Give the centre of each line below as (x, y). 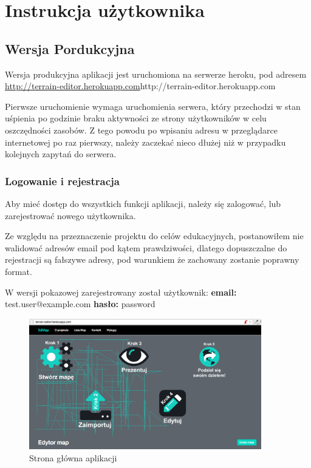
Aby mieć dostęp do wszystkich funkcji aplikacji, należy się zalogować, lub (143, 203)
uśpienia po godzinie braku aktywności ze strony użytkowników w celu (136, 118)
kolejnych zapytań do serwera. (61, 154)
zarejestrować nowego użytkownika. (70, 215)
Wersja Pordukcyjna (70, 48)
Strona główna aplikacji (73, 458)
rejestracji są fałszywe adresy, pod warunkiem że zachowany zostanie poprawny (152, 259)
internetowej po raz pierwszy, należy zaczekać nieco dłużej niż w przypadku (145, 142)
